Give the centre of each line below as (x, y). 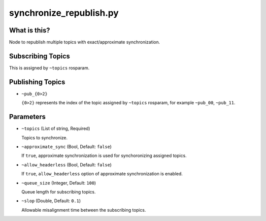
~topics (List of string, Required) (56, 128)
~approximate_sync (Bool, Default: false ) (66, 146)
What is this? (30, 30)
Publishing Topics (37, 82)
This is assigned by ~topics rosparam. (49, 68)
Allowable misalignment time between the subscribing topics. (84, 210)
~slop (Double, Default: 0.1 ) (51, 201)
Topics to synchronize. (45, 137)
